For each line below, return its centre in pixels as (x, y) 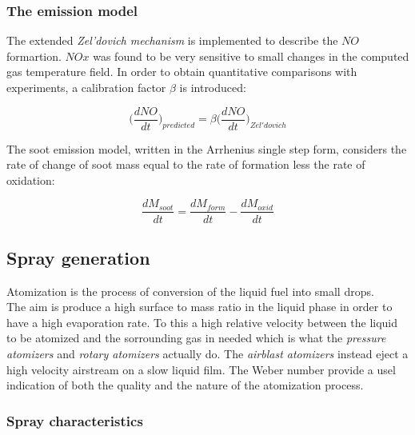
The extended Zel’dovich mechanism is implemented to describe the (172, 40)
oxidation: (31, 180)
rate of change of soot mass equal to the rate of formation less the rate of (186, 164)
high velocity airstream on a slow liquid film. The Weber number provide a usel (201, 369)
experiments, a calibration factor (86, 87)
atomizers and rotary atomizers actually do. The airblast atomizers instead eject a (207, 354)
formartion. (34, 56)
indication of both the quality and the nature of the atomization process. (185, 385)
